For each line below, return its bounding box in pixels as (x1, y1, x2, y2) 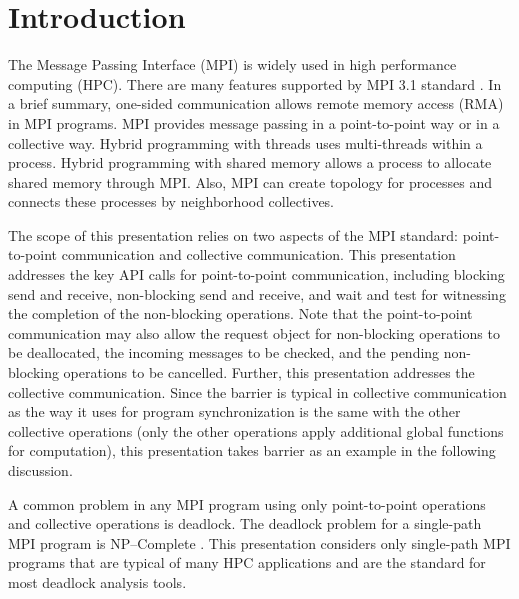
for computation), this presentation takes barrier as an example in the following (8, 440, 496, 461)
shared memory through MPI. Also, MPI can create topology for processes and (8, 171, 493, 192)
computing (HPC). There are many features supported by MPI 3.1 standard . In (8, 73, 502, 94)
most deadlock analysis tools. (8, 571, 187, 592)
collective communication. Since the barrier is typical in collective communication (8, 381, 507, 402)
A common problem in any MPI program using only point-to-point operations (8, 493, 486, 514)
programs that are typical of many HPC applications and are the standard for (8, 552, 486, 573)
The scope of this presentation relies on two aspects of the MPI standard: (8, 224, 458, 245)
